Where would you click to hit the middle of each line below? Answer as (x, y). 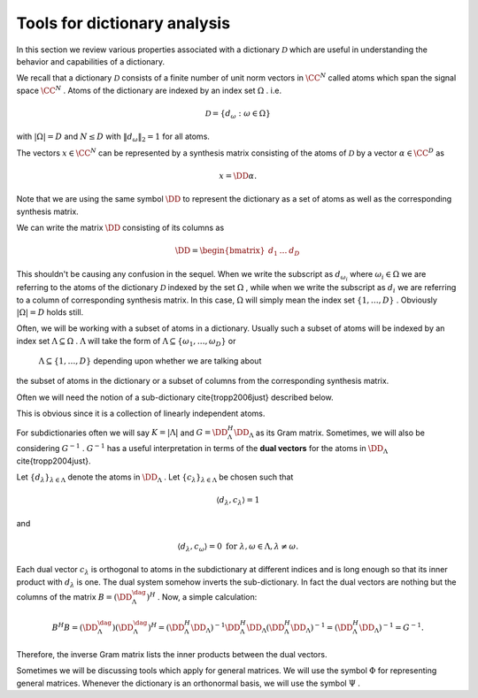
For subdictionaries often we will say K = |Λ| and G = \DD (122, 433)
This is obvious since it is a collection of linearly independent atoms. (141, 414)
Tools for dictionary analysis (123, 23)
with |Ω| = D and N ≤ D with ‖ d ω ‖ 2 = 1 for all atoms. (113, 138)
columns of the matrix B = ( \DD (74, 597)
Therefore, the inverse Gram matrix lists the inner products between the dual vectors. (172, 655)
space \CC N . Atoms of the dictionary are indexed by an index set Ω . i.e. (149, 90)
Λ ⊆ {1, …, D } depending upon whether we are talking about (150, 361)
